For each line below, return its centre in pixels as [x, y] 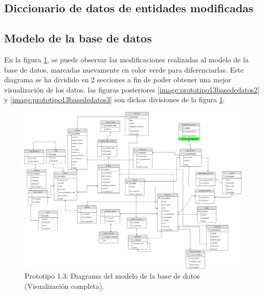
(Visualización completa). [64, 286]
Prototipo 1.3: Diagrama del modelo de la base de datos [112, 276]
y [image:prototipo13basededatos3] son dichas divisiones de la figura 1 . [115, 99]
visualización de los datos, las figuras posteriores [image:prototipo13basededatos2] [132, 89]
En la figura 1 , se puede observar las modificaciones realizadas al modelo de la [126, 59]
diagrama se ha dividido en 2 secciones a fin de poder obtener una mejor [118, 80]
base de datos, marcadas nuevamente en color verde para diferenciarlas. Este [124, 69]
